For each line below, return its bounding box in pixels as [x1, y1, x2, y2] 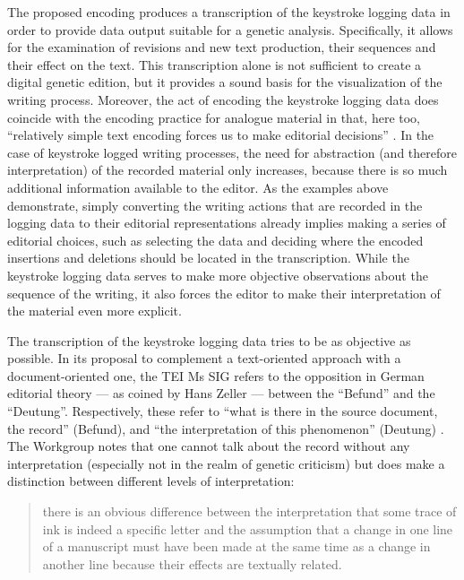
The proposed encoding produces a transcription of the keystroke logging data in [7, 3, 451, 21]
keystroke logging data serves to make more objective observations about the [7, 265, 428, 284]
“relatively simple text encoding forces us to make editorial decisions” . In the [7, 126, 434, 144]
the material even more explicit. [7, 301, 182, 320]
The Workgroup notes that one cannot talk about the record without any [7, 437, 410, 455]
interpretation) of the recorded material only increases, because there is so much [7, 160, 448, 179]
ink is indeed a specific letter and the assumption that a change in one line [42, 519, 453, 538]
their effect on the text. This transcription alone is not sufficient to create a [7, 55, 422, 74]
